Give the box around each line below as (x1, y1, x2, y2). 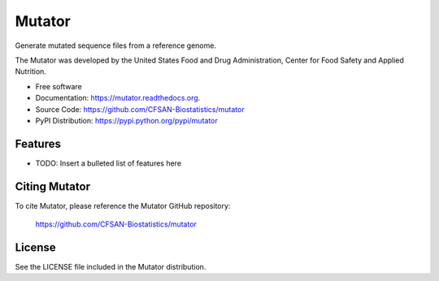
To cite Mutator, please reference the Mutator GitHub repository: (15, 201, 231, 210)
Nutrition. (15, 67, 46, 76)
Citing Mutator (15, 179, 91, 193)
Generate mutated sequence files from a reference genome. (15, 41, 217, 50)
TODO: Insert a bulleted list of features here (35, 158, 182, 168)
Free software (35, 81, 82, 91)
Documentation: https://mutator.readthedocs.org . (35, 93, 201, 103)
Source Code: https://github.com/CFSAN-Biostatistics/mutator (35, 104, 245, 114)
